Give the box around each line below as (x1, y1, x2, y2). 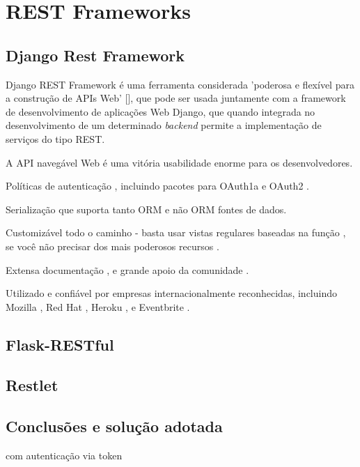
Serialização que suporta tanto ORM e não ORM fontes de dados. (6, 201, 287, 216)
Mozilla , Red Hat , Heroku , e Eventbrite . (6, 299, 190, 314)
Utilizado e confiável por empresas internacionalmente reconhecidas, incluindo (6, 286, 337, 300)
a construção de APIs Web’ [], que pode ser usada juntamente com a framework (6, 91, 346, 105)
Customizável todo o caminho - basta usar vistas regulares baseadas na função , (6, 225, 346, 240)
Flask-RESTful (6, 333, 114, 355)
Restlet (6, 374, 58, 396)
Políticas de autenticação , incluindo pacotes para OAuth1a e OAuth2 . (6, 178, 309, 193)
